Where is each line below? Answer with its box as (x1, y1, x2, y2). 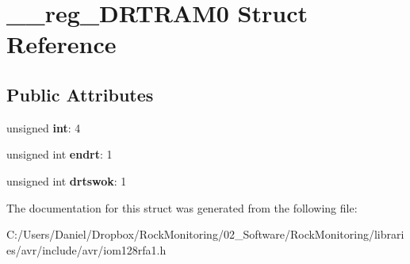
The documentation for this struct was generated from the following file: (6, 199, 358, 216)
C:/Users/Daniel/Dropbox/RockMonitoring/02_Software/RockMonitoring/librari (6, 226, 404, 243)
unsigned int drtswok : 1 (6, 172, 127, 189)
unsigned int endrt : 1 (6, 146, 113, 163)
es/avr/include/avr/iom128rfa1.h (6, 241, 167, 258)
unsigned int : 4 (6, 119, 81, 136)
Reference (6, 28, 117, 60)
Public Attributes (6, 82, 154, 106)
